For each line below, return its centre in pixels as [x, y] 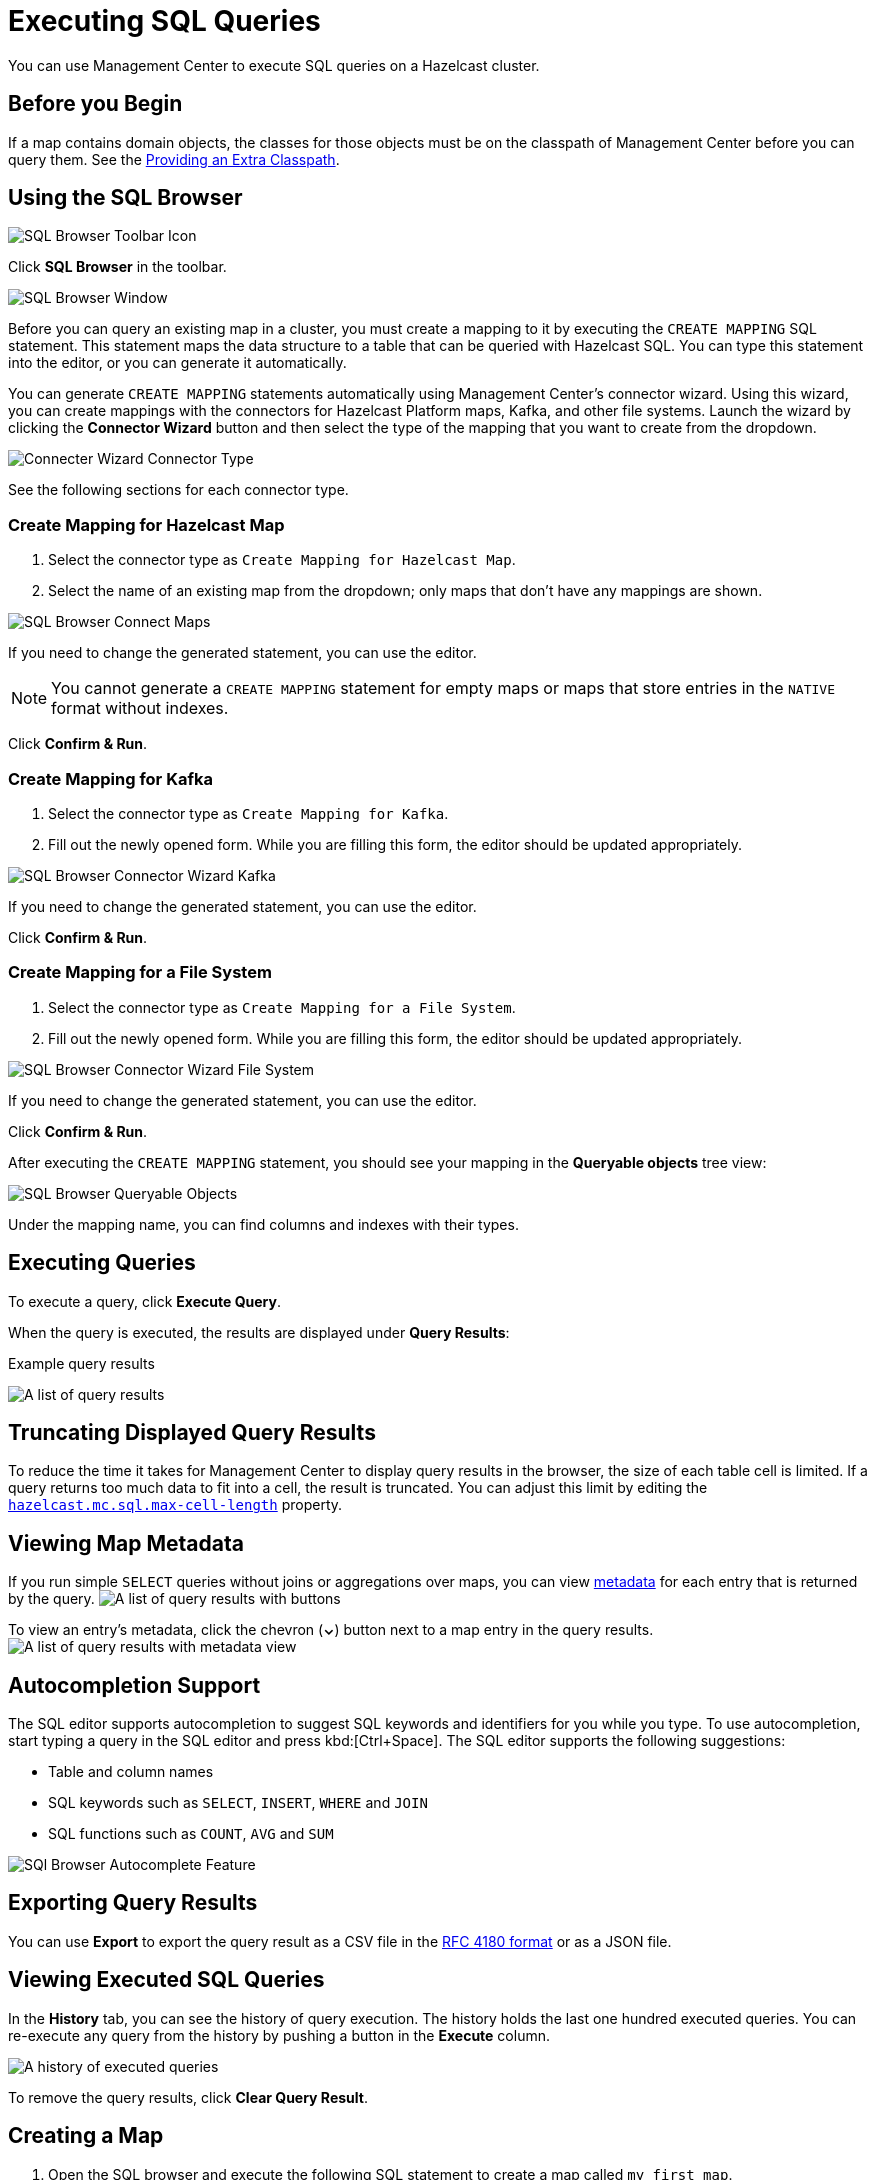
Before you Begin [95, 104]
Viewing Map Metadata [126, 1543]
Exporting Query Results [133, 1903]
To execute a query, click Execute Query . [144, 1301]
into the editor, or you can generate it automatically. [177, 363]
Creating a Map [86, 2136]
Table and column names [131, 1772]
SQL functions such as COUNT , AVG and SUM [191, 1834]
